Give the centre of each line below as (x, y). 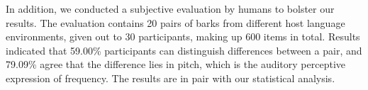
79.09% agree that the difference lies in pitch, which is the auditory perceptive (176, 64)
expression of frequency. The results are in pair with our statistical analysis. (171, 78)
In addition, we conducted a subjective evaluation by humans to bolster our (170, 9)
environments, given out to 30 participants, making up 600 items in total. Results (183, 36)
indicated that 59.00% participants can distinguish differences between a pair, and (184, 50)
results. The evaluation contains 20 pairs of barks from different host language (175, 22)
